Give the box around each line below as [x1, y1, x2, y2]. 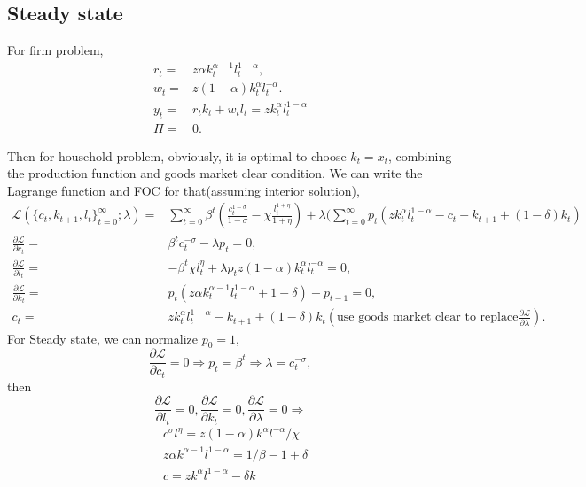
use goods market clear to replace [337, 311, 519, 324]
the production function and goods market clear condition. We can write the [7, 164, 423, 182]
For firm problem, [7, 41, 104, 59]
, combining [387, 146, 452, 165]
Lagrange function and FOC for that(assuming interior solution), [7, 181, 360, 199]
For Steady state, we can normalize [7, 329, 198, 347]
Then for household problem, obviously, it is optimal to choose [7, 146, 347, 165]
